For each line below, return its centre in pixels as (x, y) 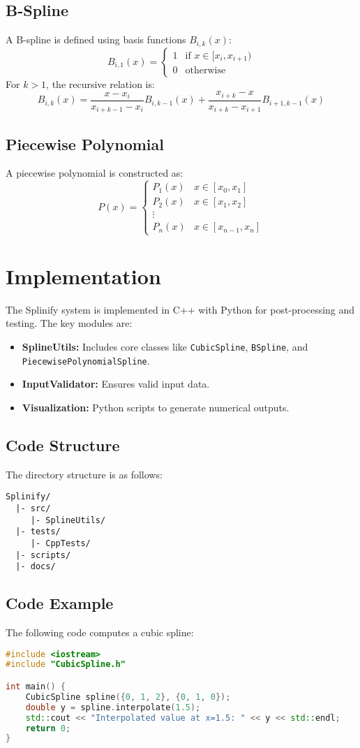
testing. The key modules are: (69, 323)
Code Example (60, 603)
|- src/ (33, 508)
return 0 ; (48, 728)
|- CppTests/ (60, 543)
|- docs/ (36, 567)
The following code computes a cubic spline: (100, 632)
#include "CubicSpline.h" (66, 665)
